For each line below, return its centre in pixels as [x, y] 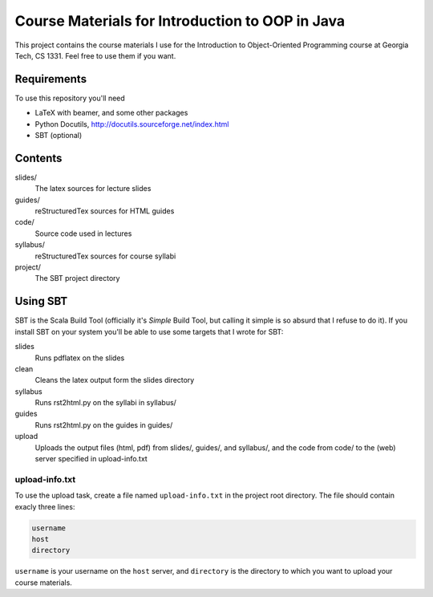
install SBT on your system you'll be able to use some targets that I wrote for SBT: [149, 331]
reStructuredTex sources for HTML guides [105, 211]
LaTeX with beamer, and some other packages [111, 113]
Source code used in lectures [83, 234]
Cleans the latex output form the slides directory [115, 380]
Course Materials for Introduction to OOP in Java [180, 21]
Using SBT [41, 301]
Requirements [51, 79]
